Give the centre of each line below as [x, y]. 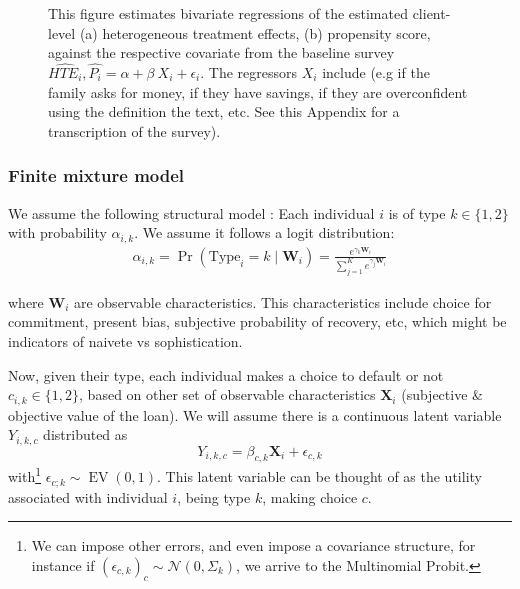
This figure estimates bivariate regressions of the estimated [228, 13]
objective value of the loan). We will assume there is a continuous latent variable [255, 414]
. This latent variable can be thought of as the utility [319, 476]
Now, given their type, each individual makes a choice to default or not [226, 374]
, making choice [310, 496]
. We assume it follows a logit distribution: [264, 232]
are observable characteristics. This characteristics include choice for [282, 301]
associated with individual [88, 496]
